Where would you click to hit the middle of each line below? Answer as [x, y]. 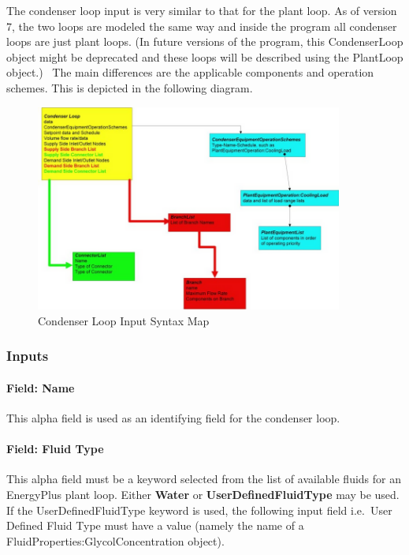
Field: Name [41, 387]
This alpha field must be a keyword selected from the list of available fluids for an [204, 479]
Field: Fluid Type [55, 449]
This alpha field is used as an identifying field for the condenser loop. [173, 418]
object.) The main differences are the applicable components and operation [190, 72]
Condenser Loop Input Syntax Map [124, 320]
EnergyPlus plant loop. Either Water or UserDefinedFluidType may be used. [203, 494]
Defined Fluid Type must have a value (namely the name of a [155, 525]
